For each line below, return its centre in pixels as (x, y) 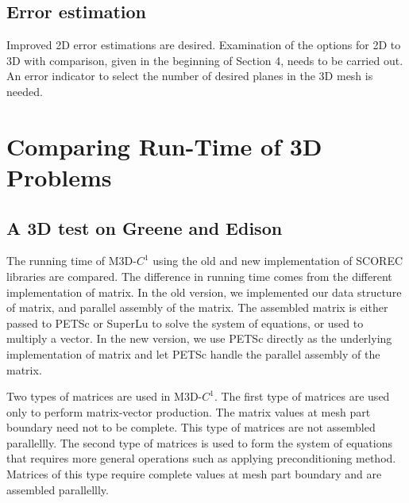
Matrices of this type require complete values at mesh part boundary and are (194, 474)
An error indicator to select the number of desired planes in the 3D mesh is (190, 76)
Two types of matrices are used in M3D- (104, 396)
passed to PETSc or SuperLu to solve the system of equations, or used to (185, 323)
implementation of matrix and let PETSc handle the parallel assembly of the (193, 353)
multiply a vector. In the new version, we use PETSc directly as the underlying (199, 338)
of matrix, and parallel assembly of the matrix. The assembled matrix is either (197, 307)
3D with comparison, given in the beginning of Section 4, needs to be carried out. (205, 60)
